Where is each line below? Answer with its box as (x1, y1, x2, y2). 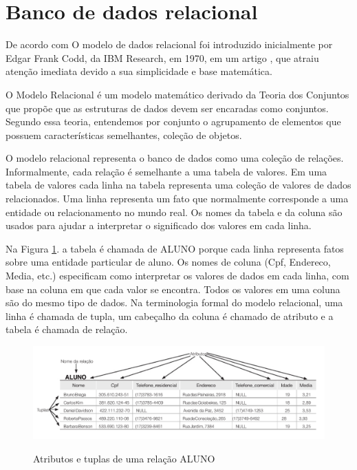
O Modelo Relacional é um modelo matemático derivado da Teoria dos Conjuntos (6, 87, 349, 101)
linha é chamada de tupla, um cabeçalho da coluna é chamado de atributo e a (6, 308, 334, 323)
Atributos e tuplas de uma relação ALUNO (33, 451, 215, 465)
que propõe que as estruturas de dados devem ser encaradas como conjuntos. (6, 100, 329, 115)
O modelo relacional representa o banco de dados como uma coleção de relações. (6, 151, 344, 165)
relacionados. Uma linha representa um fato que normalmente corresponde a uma (6, 191, 349, 206)
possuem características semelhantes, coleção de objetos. (6, 127, 242, 142)
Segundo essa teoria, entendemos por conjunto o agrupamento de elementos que (6, 114, 341, 129)
